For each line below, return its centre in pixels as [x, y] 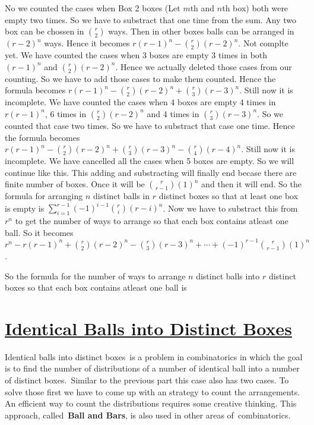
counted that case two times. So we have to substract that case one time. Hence [150, 125]
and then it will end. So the [251, 184]
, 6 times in [66, 113]
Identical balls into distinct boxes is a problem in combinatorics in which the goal [154, 356]
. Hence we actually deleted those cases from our [204, 66]
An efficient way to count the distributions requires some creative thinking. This [151, 403]
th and [202, 8]
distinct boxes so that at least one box [229, 196]
